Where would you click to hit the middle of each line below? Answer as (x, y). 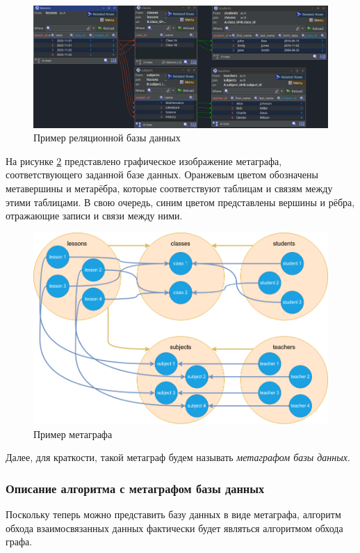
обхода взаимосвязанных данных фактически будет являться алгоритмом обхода (174, 528)
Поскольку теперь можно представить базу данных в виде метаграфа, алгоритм (173, 514)
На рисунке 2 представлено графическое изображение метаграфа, (144, 161)
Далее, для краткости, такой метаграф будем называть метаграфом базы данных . (178, 457)
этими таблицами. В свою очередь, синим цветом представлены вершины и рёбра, (180, 202)
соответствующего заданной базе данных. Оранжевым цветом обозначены (162, 174)
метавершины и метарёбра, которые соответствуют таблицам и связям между (169, 188)
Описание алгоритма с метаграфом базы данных (135, 488)
